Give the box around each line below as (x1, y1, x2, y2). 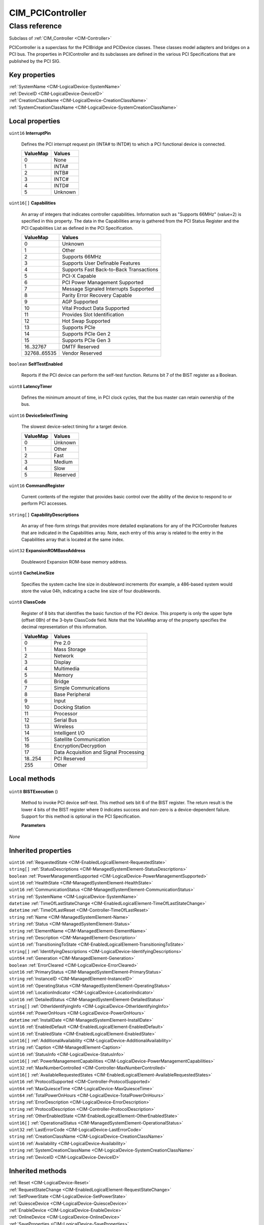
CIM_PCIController (9, 7, 87, 18)
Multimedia (54, 665, 80, 672)
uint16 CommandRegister (9, 483, 65, 489)
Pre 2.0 (54, 639, 71, 646)
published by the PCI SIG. (9, 58, 61, 64)
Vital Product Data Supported (62, 304, 130, 311)
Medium (54, 458, 73, 465)
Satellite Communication (54, 735, 110, 742)
